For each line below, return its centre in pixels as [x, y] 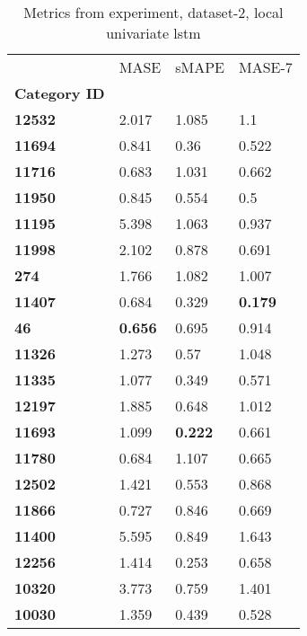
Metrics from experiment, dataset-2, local [153, 12]
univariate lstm [153, 33]
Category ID [60, 93]
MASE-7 [266, 67]
